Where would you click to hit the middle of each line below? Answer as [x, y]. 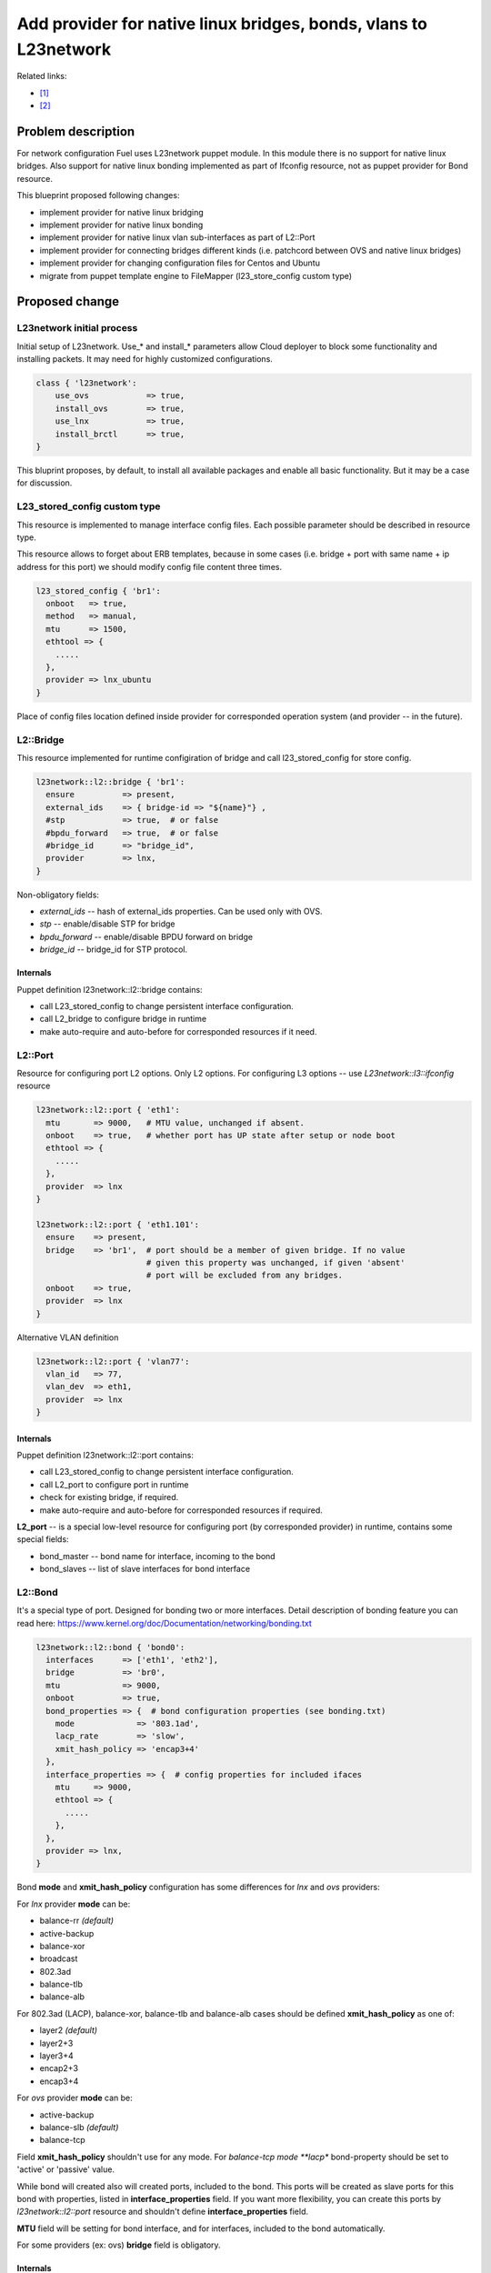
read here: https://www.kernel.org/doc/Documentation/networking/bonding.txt [165, 1623]
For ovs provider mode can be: [75, 2098]
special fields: [43, 1539]
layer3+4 [57, 2056]
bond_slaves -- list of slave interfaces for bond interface [145, 1569]
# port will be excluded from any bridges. [245, 1276]
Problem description [76, 131]
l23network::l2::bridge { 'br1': [110, 781]
